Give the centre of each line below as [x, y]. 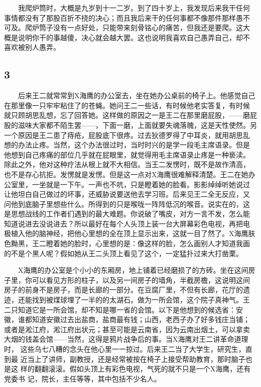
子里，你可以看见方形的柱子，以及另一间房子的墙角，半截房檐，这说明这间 [127, 280]
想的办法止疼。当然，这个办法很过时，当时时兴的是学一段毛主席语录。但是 [127, 145]
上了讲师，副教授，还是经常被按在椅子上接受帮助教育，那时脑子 [140, 359]
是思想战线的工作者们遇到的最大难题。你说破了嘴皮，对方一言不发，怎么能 [127, 214]
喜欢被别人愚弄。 [32, 47]
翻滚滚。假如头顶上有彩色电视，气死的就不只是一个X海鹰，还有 [146, 369]
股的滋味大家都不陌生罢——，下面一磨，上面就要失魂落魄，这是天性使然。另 [130, 125]
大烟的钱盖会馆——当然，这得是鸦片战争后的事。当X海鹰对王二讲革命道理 [126, 339]
